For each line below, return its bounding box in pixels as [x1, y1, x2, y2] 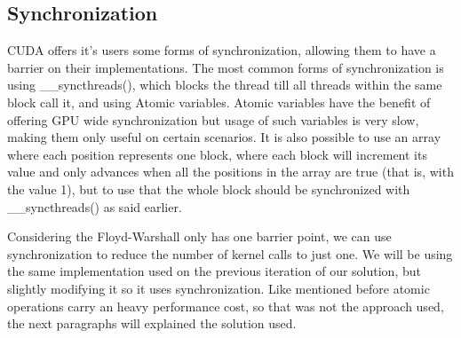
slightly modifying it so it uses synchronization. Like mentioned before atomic [7, 279, 430, 297]
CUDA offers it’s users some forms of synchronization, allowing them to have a [7, 41, 436, 59]
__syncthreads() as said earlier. [7, 197, 182, 216]
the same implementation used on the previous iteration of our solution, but [7, 262, 421, 280]
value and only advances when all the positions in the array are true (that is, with [7, 162, 454, 181]
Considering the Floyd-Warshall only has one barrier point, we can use [7, 227, 392, 246]
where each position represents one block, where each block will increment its [7, 145, 427, 163]
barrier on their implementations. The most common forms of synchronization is [7, 58, 444, 76]
